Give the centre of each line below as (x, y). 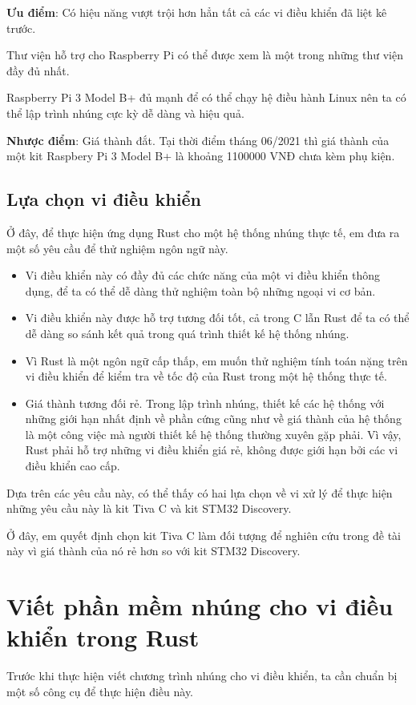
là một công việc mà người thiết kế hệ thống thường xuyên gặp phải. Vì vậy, (213, 434)
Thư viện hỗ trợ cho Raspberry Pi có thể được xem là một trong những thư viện (205, 55)
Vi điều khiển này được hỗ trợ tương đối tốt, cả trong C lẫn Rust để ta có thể (217, 318)
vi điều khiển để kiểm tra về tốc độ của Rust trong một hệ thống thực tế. (206, 376)
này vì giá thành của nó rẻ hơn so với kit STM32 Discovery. (153, 551)
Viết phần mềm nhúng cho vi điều (200, 606)
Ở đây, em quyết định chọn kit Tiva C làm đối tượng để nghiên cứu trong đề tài (204, 535)
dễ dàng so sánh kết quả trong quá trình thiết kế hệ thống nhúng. (187, 333)
